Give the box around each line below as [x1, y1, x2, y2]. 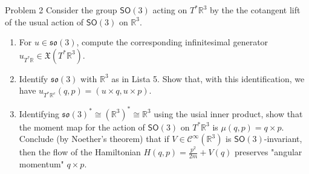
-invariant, [264, 132, 302, 145]
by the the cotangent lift [210, 4, 301, 16]
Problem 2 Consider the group [5, 4, 117, 16]
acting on [152, 4, 187, 16]
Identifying [19, 107, 59, 120]
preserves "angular [235, 146, 302, 158]
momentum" [19, 158, 64, 170]
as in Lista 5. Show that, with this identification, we [111, 72, 305, 85]
